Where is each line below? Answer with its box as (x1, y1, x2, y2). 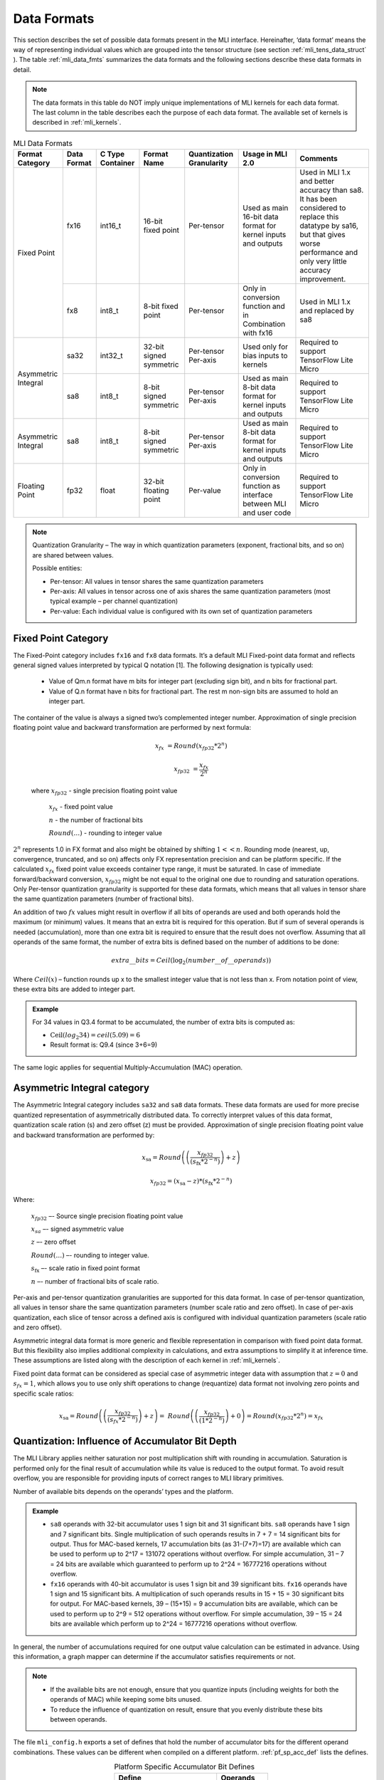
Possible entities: (32, 564, 82, 572)
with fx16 (242, 328, 273, 338)
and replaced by (299, 306, 355, 316)
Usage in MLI (242, 150, 288, 159)
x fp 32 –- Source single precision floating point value (31, 1211, 183, 1222)
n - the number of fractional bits (48, 815, 144, 824)
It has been (299, 194, 338, 204)
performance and (299, 248, 358, 258)
